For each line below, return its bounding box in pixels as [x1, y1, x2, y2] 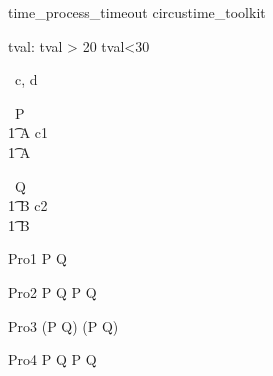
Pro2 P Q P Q [8, 281, 97, 302]
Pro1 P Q [8, 248, 67, 269]
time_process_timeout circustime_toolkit [8, 2, 266, 22]
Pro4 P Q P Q [8, 349, 97, 370]
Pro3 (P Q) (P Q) [8, 315, 119, 336]
